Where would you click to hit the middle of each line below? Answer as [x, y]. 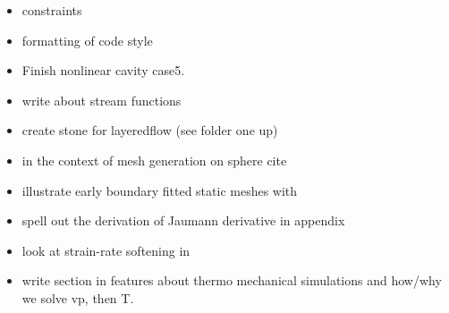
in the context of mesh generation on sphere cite [154, 160]
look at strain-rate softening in [106, 250]
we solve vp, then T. [78, 297]
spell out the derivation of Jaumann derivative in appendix [183, 220]
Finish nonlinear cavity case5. [103, 70]
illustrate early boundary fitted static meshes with [160, 190]
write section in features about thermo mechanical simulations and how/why [232, 280]
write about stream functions [102, 100]
